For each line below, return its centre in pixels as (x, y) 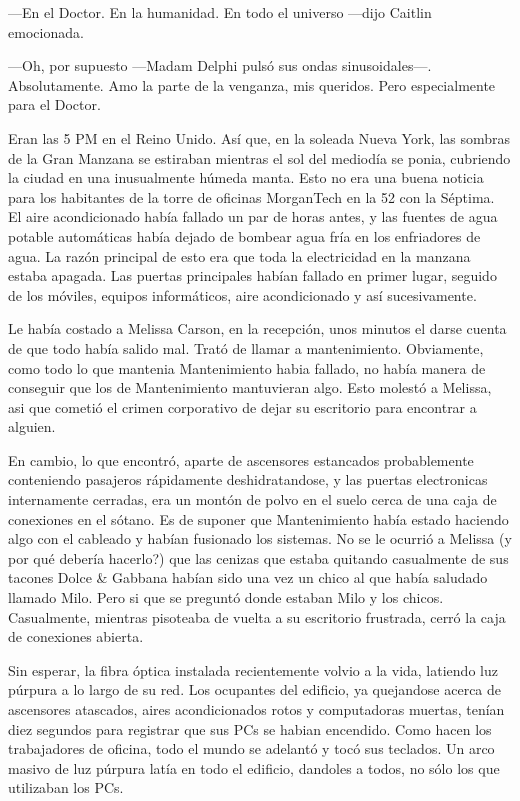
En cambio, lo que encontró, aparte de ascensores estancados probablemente (241, 459)
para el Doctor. (54, 104)
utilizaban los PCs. (66, 787)
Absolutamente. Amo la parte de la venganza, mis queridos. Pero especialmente (252, 84)
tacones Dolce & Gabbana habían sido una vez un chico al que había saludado (248, 577)
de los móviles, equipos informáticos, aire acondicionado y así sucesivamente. (242, 294)
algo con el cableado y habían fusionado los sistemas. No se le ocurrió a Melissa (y (260, 538)
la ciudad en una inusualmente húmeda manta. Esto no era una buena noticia (246, 177)
